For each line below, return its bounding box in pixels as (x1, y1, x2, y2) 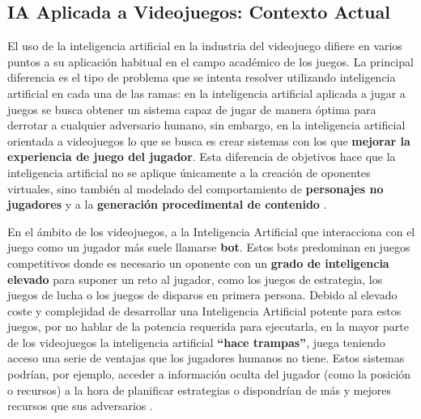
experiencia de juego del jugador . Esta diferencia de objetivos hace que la (7, 148, 396, 165)
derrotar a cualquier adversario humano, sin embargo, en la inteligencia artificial (7, 116, 406, 133)
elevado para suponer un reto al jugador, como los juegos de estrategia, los (7, 270, 383, 287)
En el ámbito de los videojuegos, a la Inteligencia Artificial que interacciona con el (7, 222, 415, 239)
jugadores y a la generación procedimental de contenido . (7, 196, 327, 213)
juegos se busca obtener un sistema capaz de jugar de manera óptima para (7, 100, 376, 117)
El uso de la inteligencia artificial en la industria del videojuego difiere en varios (7, 37, 402, 54)
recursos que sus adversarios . (7, 397, 153, 414)
